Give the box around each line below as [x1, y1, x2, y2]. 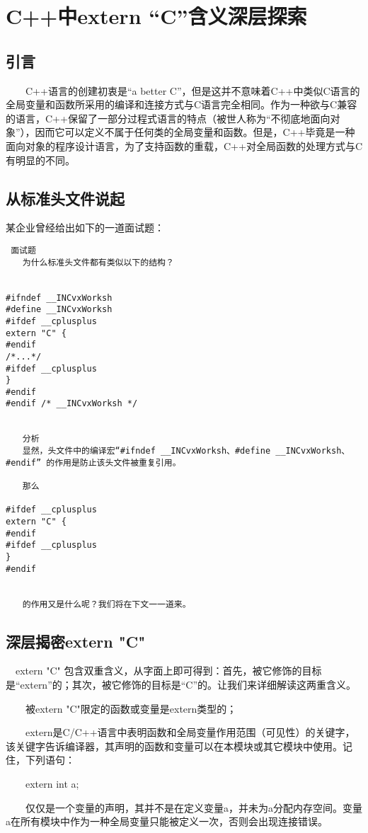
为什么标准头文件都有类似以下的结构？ [22, 257, 174, 268]
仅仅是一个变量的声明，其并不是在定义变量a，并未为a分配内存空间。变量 [25, 800, 362, 815]
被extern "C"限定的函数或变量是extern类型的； [25, 701, 237, 716]
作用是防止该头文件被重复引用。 [54, 457, 181, 468]
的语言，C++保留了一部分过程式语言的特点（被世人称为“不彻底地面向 [6, 110, 330, 125]
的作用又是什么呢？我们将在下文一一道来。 [22, 599, 191, 609]
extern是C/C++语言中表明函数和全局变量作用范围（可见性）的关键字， [25, 725, 355, 740]
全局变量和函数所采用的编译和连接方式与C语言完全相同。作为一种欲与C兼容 [6, 97, 357, 112]
